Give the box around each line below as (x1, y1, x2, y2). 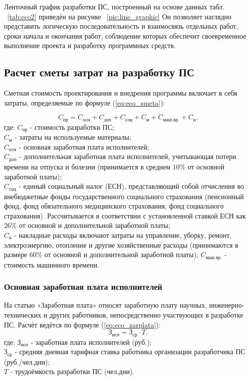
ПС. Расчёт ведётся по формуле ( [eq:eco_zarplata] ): (4, 319, 161, 329)
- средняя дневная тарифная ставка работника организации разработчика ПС (14, 346, 246, 357)
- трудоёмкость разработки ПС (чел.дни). (10, 366, 135, 377)
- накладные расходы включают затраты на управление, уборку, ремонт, (14, 229, 232, 240)
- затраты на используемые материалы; (14, 132, 131, 142)
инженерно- (209, 300, 245, 310)
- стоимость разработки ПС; (30, 121, 114, 132)
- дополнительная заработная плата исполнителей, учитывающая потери (19, 151, 237, 162)
